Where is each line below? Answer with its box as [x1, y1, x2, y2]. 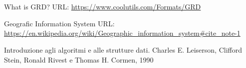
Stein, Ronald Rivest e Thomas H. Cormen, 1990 [4, 54, 154, 65]
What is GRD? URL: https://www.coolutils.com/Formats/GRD [4, 1, 201, 12]
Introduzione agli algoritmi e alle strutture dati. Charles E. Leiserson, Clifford [4, 44, 242, 55]
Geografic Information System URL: [4, 18, 115, 28]
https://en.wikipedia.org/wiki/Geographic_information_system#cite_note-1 [4, 28, 241, 38]
